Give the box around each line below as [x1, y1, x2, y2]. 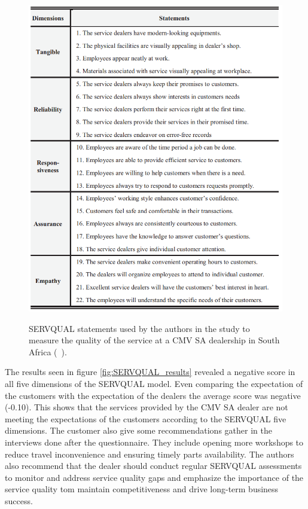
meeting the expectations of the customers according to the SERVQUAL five [5, 412, 286, 425]
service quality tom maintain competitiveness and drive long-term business [5, 483, 279, 495]
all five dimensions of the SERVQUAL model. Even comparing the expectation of [5, 377, 303, 389]
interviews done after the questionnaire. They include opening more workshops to [5, 435, 304, 448]
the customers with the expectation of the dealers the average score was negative [5, 389, 301, 401]
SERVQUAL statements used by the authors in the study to [29, 322, 250, 334]
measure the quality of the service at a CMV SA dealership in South [29, 334, 280, 346]
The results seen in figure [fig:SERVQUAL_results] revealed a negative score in [5, 365, 295, 378]
